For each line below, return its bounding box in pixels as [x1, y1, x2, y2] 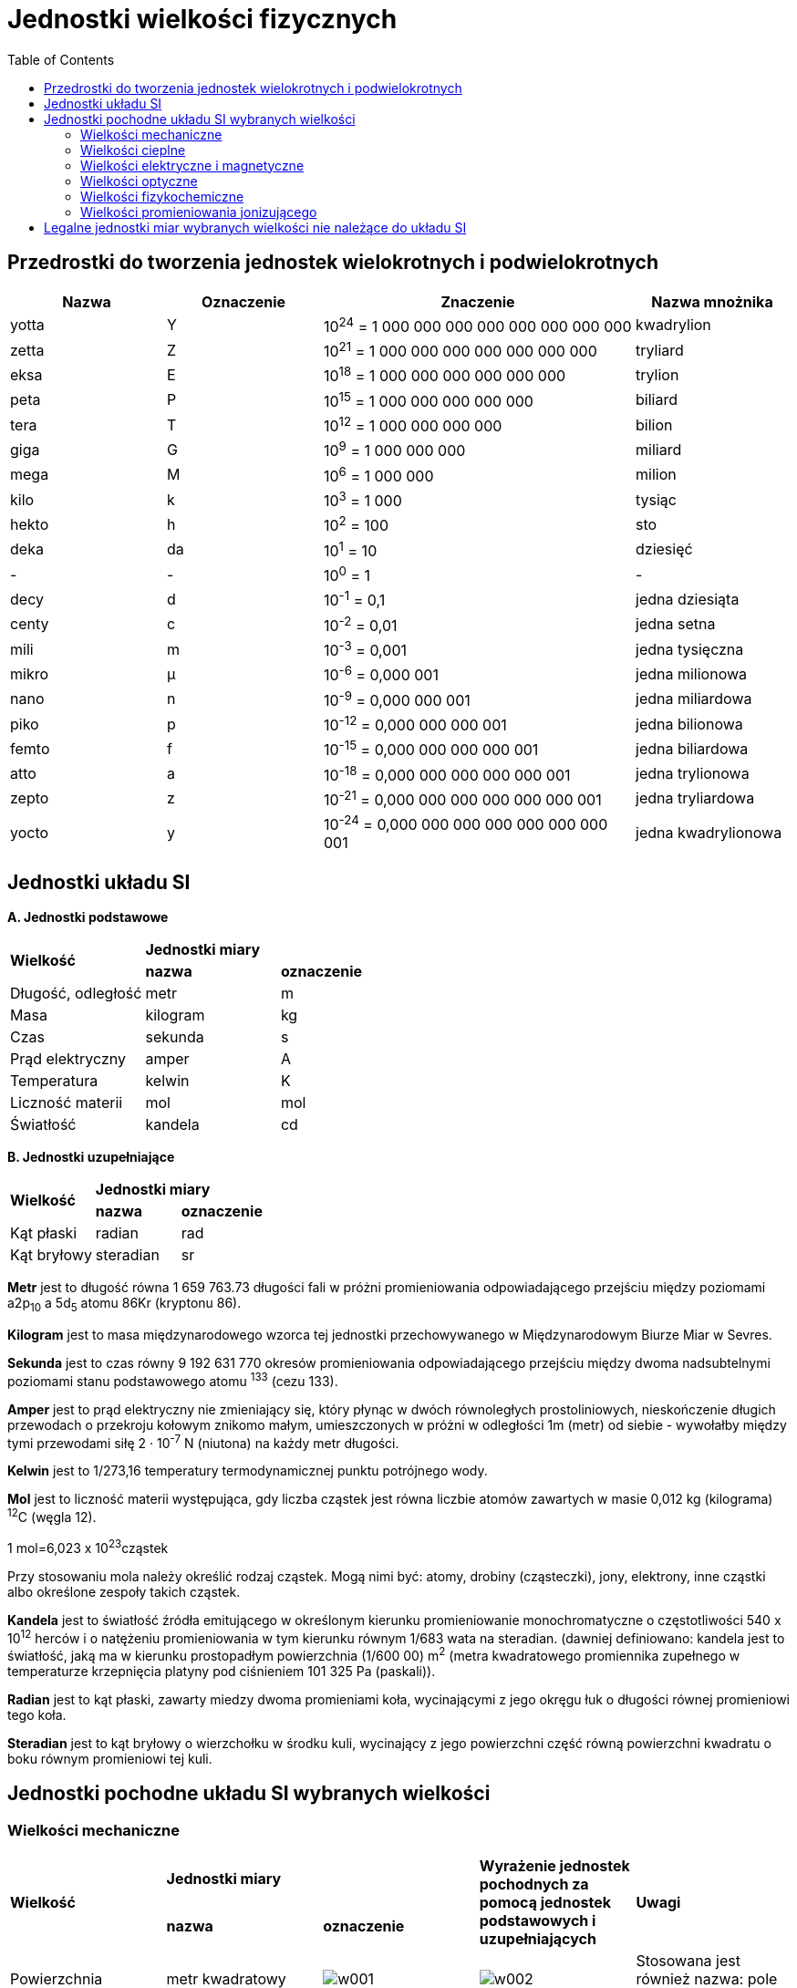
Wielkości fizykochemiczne [80, 188, 244, 204]
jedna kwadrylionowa [636, 823, 782, 842]
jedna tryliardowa [636, 789, 755, 808]
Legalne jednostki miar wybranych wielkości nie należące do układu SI [44, 219, 467, 235]
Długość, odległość [10, 984, 142, 1003]
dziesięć [636, 540, 693, 559]
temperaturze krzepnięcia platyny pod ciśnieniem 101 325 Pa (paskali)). [7, 1663, 436, 1680]
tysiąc [636, 490, 677, 509]
